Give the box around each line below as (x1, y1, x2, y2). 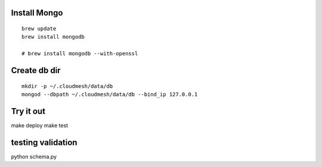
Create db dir (11, 65, 61, 75)
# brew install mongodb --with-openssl (21, 51, 138, 57)
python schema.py (11, 153, 57, 160)
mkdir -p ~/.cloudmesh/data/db (21, 83, 113, 89)
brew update (21, 26, 57, 32)
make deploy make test (11, 122, 69, 129)
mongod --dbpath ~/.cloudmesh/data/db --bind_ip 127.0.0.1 (21, 91, 198, 97)
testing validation (11, 137, 78, 147)
